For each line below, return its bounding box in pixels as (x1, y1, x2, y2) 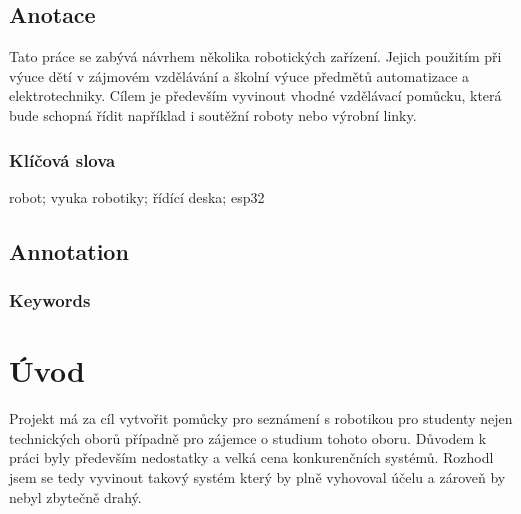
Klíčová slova (9, 147, 116, 172)
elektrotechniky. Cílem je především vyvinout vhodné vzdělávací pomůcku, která (9, 85, 502, 106)
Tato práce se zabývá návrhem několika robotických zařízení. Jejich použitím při (9, 46, 502, 67)
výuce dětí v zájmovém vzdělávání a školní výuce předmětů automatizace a (9, 65, 470, 86)
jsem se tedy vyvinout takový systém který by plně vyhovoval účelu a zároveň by (9, 466, 506, 487)
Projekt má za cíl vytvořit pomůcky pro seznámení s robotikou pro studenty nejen (9, 408, 513, 429)
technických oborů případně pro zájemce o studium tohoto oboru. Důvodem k (9, 427, 487, 448)
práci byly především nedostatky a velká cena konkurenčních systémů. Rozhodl (9, 447, 494, 468)
